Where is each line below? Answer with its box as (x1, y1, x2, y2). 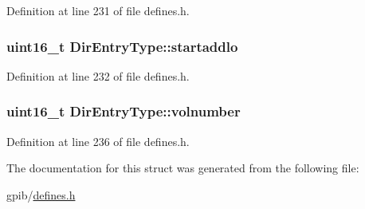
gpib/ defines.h (6, 186, 76, 203)
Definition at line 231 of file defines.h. (6, 2, 190, 18)
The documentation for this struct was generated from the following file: (6, 160, 359, 176)
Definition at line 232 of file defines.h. (6, 67, 190, 84)
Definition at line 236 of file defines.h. (6, 132, 190, 149)
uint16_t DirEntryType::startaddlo (6, 36, 238, 56)
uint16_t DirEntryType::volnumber (6, 101, 241, 121)
